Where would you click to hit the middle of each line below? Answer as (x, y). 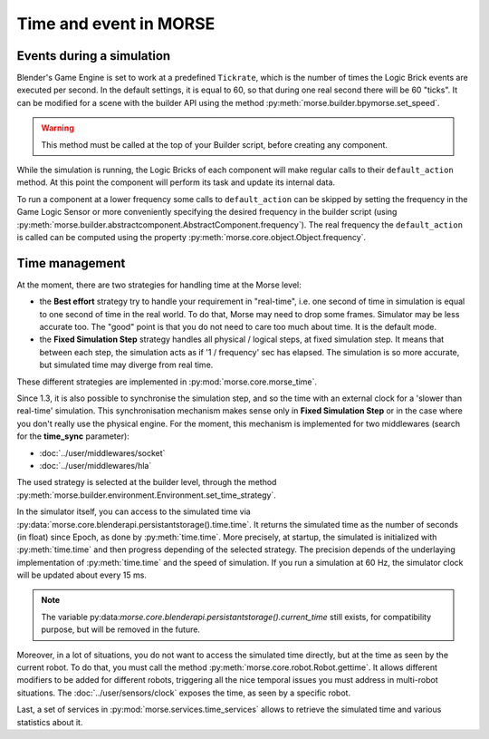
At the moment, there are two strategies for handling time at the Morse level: (159, 285)
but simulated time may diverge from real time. (126, 365)
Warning (58, 128)
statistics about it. (50, 722)
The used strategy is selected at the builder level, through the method (147, 482)
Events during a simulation (94, 56)
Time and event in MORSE (116, 24)
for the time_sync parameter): (73, 436)
